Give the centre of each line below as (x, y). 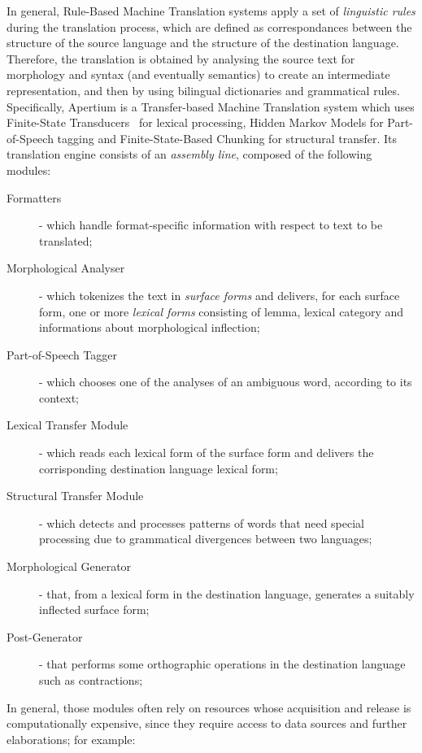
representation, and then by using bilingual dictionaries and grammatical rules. (203, 90)
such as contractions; (91, 680)
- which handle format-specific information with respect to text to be (211, 225)
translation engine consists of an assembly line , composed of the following (189, 154)
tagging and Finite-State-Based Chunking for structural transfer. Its (227, 138)
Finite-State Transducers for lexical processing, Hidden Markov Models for (195, 122)
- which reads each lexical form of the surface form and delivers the (207, 453)
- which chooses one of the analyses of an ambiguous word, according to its (226, 382)
